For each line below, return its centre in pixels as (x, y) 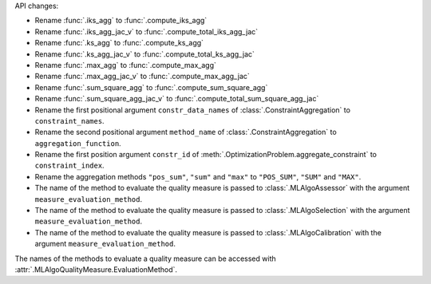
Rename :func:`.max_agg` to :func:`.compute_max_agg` (126, 65)
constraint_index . (69, 166)
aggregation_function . (78, 143)
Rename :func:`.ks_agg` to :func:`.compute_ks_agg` (119, 43)
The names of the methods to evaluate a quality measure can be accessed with (145, 258)
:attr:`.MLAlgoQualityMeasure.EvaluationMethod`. (96, 269)
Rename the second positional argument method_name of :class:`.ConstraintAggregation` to (186, 132)
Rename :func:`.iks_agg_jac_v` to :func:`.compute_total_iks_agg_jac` (146, 31)
